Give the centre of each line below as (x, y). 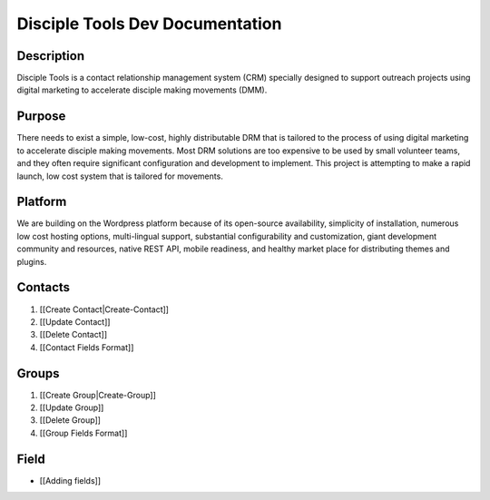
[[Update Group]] (72, 407)
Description (51, 56)
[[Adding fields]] (70, 480)
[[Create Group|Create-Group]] (98, 395)
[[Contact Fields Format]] (87, 347)
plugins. (32, 261)
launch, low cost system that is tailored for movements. (120, 176)
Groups (38, 373)
